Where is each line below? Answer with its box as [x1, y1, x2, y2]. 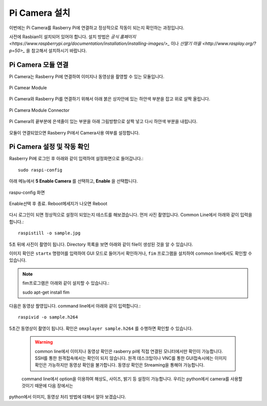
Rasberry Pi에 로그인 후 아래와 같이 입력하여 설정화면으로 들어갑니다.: [9, 156, 143, 162]
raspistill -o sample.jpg [18, 230, 81, 236]
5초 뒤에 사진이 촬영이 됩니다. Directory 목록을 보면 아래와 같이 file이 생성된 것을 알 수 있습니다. [9, 241, 193, 247]
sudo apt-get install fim [22, 289, 70, 295]
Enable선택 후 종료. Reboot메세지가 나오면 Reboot [9, 201, 107, 207]
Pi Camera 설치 [9, 7, 70, 18]
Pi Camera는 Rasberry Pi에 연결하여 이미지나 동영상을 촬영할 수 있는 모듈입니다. [9, 73, 165, 79]
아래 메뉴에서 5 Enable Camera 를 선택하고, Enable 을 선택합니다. [9, 178, 138, 184]
